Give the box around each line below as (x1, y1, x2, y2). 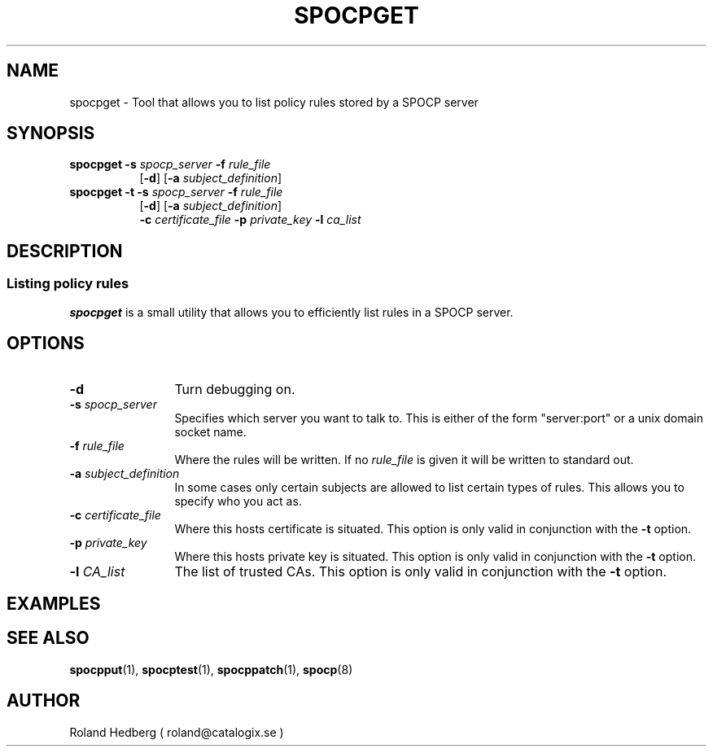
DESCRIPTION (7, 240, 123, 261)
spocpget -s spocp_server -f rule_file (69, 157, 271, 172)
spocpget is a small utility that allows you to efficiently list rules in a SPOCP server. (69, 304, 514, 319)
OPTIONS (7, 333, 85, 354)
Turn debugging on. (174, 380, 295, 397)
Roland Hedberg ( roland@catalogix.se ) (69, 725, 284, 739)
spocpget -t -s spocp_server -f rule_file (69, 185, 283, 199)
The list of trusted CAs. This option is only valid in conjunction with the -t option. (174, 563, 667, 580)
